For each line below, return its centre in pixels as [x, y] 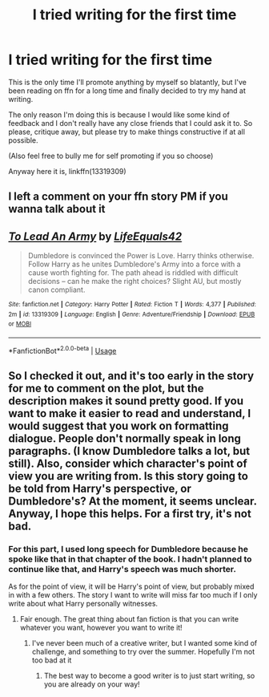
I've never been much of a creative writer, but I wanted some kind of [145, 643]
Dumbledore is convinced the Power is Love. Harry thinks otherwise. [141, 256]
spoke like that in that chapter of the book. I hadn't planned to [130, 559]
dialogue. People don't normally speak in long [125, 439]
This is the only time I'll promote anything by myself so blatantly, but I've [127, 82]
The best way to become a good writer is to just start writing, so [149, 676]
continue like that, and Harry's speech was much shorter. [122, 569]
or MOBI [20, 324]
